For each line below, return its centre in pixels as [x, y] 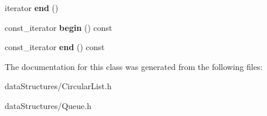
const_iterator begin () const [59, 27]
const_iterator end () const [55, 47]
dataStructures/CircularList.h [58, 86]
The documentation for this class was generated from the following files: [134, 66]
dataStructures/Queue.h [48, 105]
